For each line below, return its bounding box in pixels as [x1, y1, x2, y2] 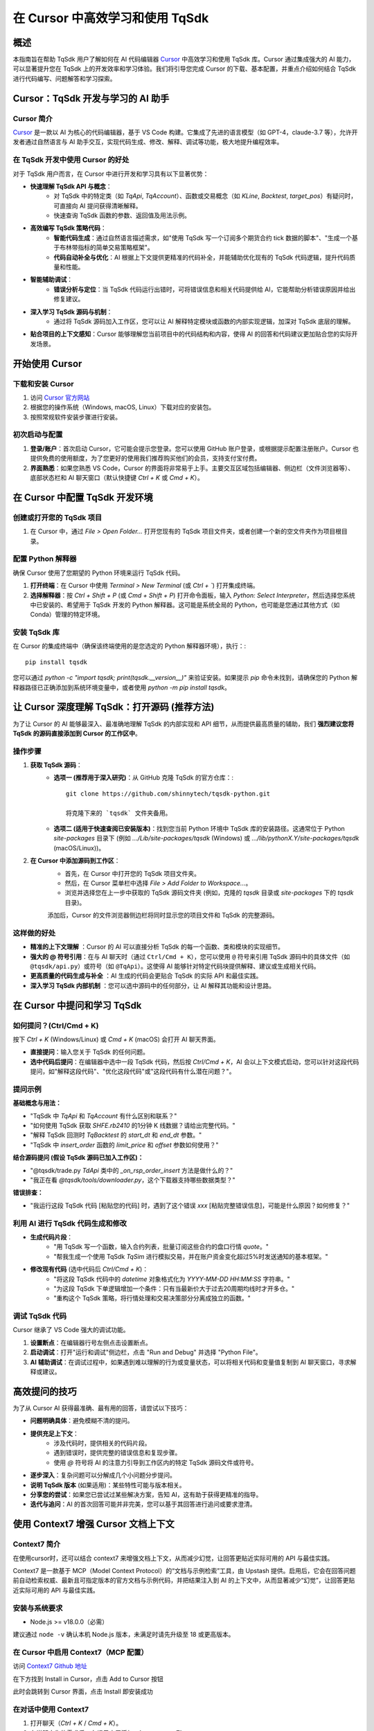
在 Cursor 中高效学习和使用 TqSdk [12, 10, 209, 26]
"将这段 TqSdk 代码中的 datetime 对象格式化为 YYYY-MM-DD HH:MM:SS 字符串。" [53, 1275, 290, 1283]
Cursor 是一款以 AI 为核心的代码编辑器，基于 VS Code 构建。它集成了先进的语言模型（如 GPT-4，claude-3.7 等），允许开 [12, 128, 358, 136]
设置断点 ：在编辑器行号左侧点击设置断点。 [30, 1338, 152, 1347]
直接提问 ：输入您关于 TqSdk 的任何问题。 [30, 1048, 149, 1056]
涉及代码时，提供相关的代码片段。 [53, 1439, 151, 1447]
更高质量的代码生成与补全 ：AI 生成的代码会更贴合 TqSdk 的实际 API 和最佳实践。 [30, 971, 262, 980]
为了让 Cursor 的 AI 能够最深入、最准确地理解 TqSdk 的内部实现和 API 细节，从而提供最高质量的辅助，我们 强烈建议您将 [12, 719, 355, 728]
